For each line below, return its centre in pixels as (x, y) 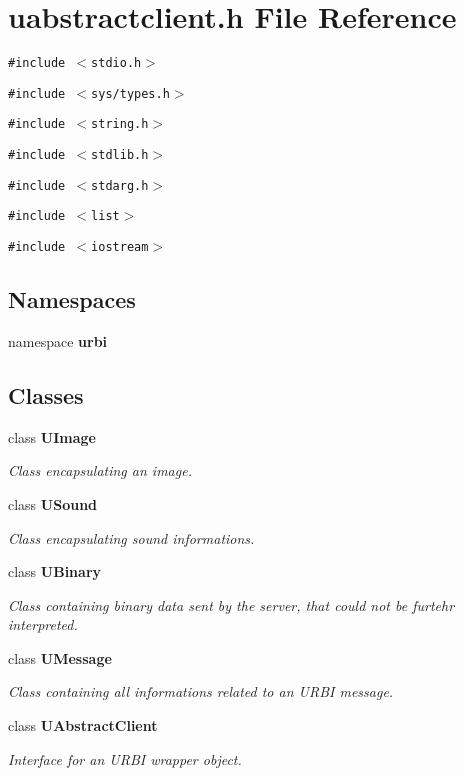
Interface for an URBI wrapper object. (125, 758)
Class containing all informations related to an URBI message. (201, 691)
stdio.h (116, 63)
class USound (53, 503)
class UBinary (55, 571)
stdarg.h (120, 185)
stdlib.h (120, 155)
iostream (120, 247)
